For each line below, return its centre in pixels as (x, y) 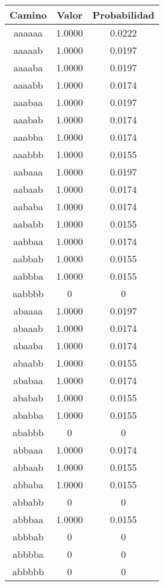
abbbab (28, 537)
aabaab (28, 189)
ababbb (28, 432)
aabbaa (28, 241)
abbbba (28, 554)
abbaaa (28, 450)
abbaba (28, 484)
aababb (28, 224)
